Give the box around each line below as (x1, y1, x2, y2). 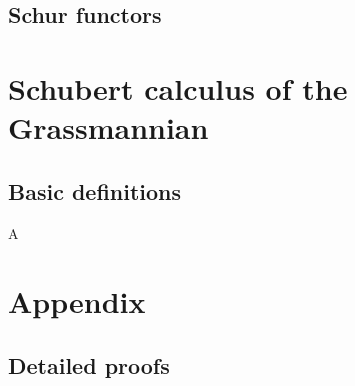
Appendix (8, 281, 146, 322)
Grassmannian (8, 107, 209, 148)
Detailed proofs (8, 349, 170, 380)
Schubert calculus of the (8, 67, 348, 108)
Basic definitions (8, 175, 182, 206)
